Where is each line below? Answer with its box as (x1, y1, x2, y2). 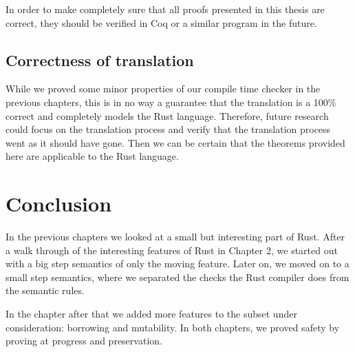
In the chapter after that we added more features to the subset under (6, 307, 297, 321)
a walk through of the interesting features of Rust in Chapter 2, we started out (6, 242, 338, 257)
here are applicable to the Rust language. (6, 149, 179, 163)
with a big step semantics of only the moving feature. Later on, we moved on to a (6, 256, 349, 271)
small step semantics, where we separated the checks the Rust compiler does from (6, 269, 349, 284)
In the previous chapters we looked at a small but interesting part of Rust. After (6, 229, 345, 244)
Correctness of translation (6, 49, 194, 70)
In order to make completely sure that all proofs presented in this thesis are (6, 2, 325, 16)
